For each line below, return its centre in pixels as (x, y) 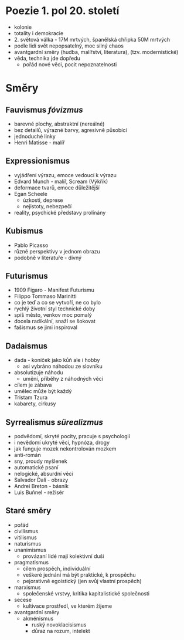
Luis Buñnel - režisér (39, 492)
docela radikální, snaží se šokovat (55, 321)
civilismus (26, 531)
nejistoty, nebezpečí (47, 206)
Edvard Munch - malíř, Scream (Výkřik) (61, 181)
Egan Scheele (31, 194)
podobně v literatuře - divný (48, 258)
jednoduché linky (35, 136)
